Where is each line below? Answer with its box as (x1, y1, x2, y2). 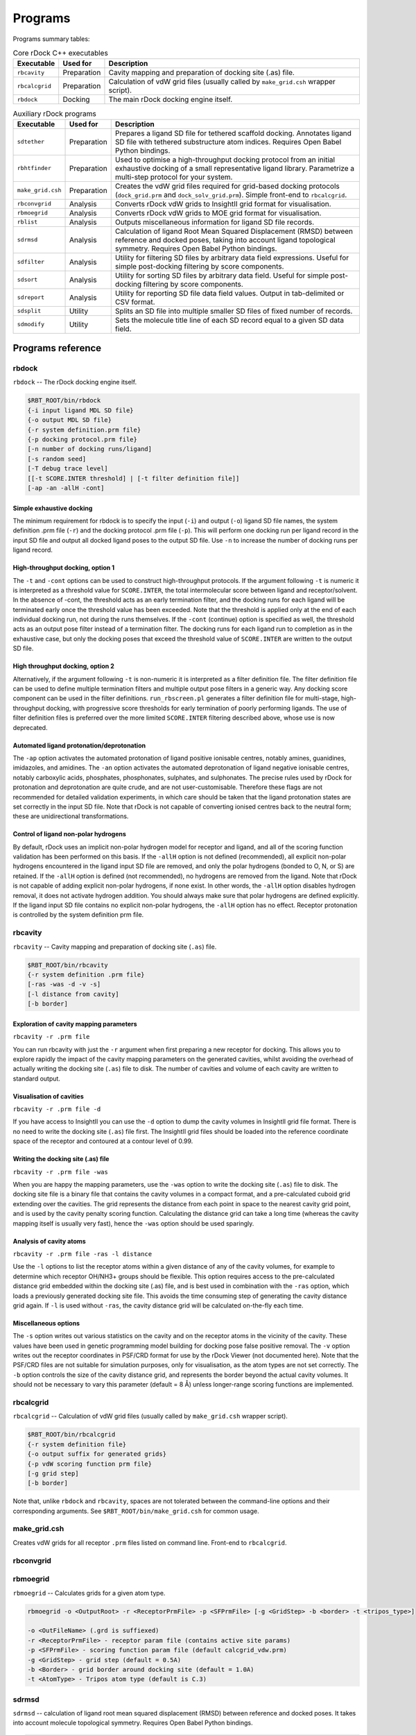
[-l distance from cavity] (27, 990, 119, 998)
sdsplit (17, 307, 42, 315)
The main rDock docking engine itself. (108, 94, 233, 104)
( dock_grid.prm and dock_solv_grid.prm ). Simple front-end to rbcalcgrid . (114, 189, 347, 199)
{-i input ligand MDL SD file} (27, 406, 135, 414)
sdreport (17, 294, 45, 301)
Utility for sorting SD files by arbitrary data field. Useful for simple (114, 271, 329, 280)
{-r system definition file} (27, 1440, 127, 1448)
